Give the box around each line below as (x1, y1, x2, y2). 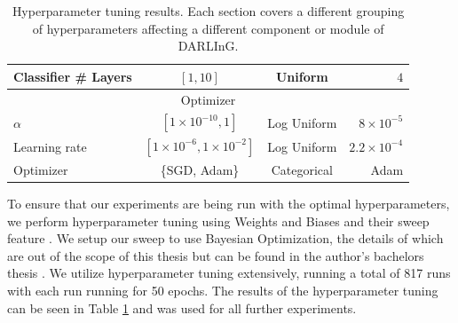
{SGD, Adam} (160, 160, 240, 178)
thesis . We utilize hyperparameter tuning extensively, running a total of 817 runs (7, 264, 451, 282)
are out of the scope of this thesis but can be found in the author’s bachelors (7, 246, 424, 264)
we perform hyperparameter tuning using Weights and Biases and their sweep (7, 211, 430, 230)
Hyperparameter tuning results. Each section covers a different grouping (12, 2, 405, 20)
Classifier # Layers (13, 67, 132, 85)
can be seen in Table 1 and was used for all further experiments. (7, 298, 357, 317)
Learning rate (13, 137, 87, 155)
